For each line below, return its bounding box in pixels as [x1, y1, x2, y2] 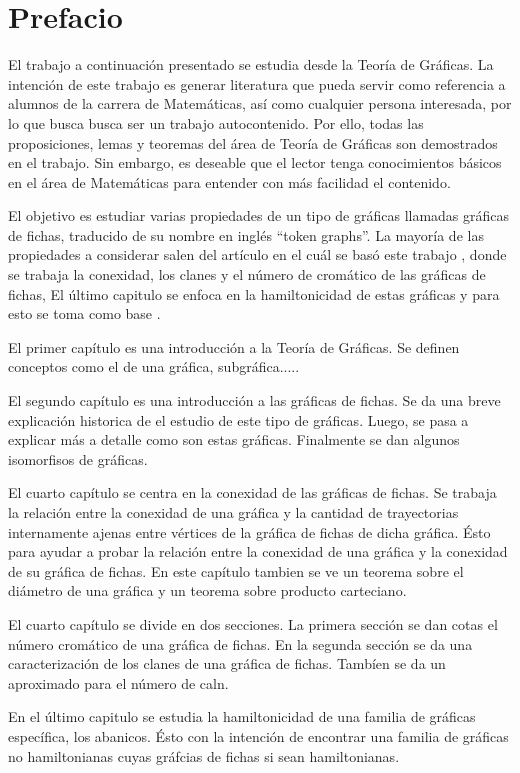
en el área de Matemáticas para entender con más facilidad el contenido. [8, 171, 451, 192]
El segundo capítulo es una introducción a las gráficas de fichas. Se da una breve [8, 390, 501, 411]
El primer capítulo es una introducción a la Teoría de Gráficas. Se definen [8, 336, 460, 357]
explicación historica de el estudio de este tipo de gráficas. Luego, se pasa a [8, 409, 469, 430]
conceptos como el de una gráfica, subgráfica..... [8, 356, 300, 377]
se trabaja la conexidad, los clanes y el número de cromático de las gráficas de [8, 264, 486, 285]
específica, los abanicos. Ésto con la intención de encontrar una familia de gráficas [8, 725, 509, 746]
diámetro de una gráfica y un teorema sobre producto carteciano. [8, 580, 407, 601]
